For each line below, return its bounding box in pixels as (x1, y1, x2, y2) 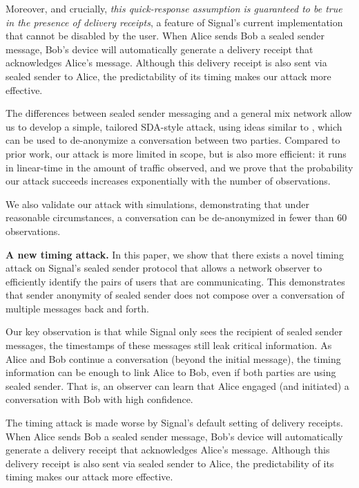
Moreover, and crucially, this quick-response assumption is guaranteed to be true (6, 1, 342, 15)
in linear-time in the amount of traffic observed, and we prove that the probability (6, 160, 353, 174)
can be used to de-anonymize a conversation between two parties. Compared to (6, 133, 340, 147)
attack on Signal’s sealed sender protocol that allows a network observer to (6, 261, 322, 275)
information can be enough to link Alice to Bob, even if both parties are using (6, 365, 336, 379)
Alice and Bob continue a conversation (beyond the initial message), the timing (6, 351, 341, 366)
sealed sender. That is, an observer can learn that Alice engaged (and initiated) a (6, 378, 349, 393)
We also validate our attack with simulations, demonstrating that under (6, 196, 309, 211)
